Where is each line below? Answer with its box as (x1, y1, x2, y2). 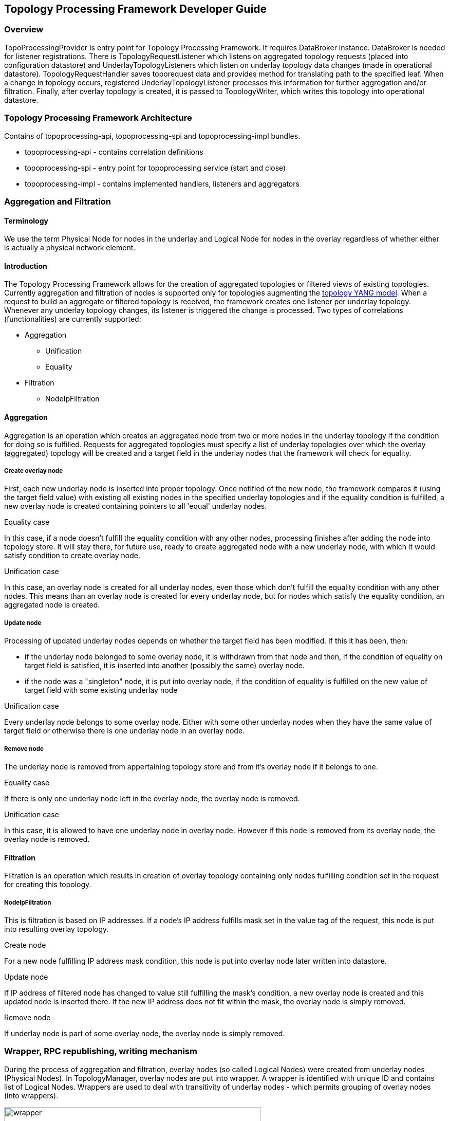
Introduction (4, 261, 47, 270)
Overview (4, 24, 44, 35)
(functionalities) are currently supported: (4, 315, 141, 324)
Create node (4, 940, 46, 949)
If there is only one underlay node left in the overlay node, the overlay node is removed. (4, 794, 300, 803)
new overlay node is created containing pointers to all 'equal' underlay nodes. (4, 502, 267, 511)
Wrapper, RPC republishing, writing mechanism (4, 1046, 197, 1057)
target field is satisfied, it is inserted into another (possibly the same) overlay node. (25, 661, 305, 670)
